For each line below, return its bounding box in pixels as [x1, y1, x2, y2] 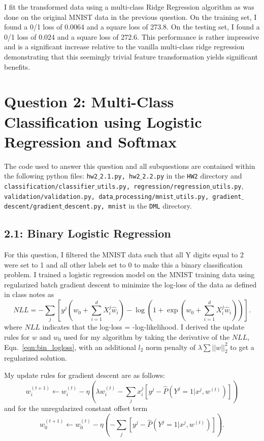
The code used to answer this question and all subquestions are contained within [4, 160, 255, 171]
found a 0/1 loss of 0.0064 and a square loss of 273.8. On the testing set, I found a [4, 21, 260, 32]
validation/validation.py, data [4, 193, 113, 200]
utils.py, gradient [176, 193, 242, 200]
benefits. [4, 61, 30, 72]
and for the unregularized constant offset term [4, 403, 148, 414]
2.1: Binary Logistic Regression [4, 225, 171, 241]
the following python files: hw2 [4, 170, 98, 181]
